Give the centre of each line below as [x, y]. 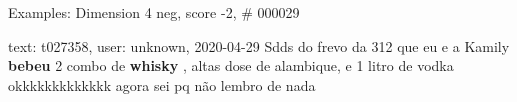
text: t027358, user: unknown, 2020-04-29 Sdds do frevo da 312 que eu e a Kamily [259, 45]
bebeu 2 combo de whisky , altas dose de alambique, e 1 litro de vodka [231, 65]
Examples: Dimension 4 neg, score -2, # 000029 [154, 12]
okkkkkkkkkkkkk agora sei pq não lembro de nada [162, 84]
